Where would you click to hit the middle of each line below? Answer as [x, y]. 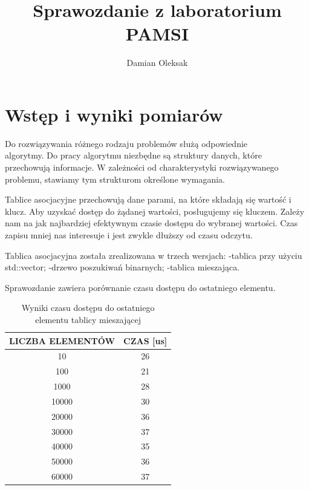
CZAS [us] [145, 340]
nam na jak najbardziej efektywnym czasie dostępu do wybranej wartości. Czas [151, 223]
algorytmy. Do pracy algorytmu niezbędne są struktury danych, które [133, 155]
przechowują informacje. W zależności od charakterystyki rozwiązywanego [142, 167]
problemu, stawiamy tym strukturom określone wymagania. [115, 179]
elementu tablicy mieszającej [88, 319]
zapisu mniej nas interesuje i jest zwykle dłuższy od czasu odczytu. [129, 235]
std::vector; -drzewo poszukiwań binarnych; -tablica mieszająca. [122, 267]
